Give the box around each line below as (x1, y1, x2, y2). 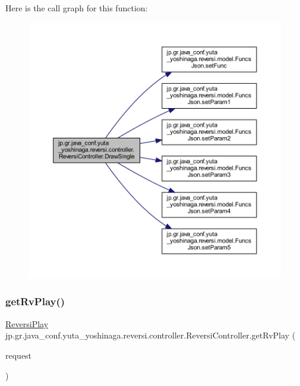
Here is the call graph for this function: (5, 2, 148, 14)
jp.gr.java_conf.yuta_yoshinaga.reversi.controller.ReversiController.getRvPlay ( (5, 329, 296, 341)
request (5, 349, 32, 361)
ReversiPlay (5, 317, 49, 330)
